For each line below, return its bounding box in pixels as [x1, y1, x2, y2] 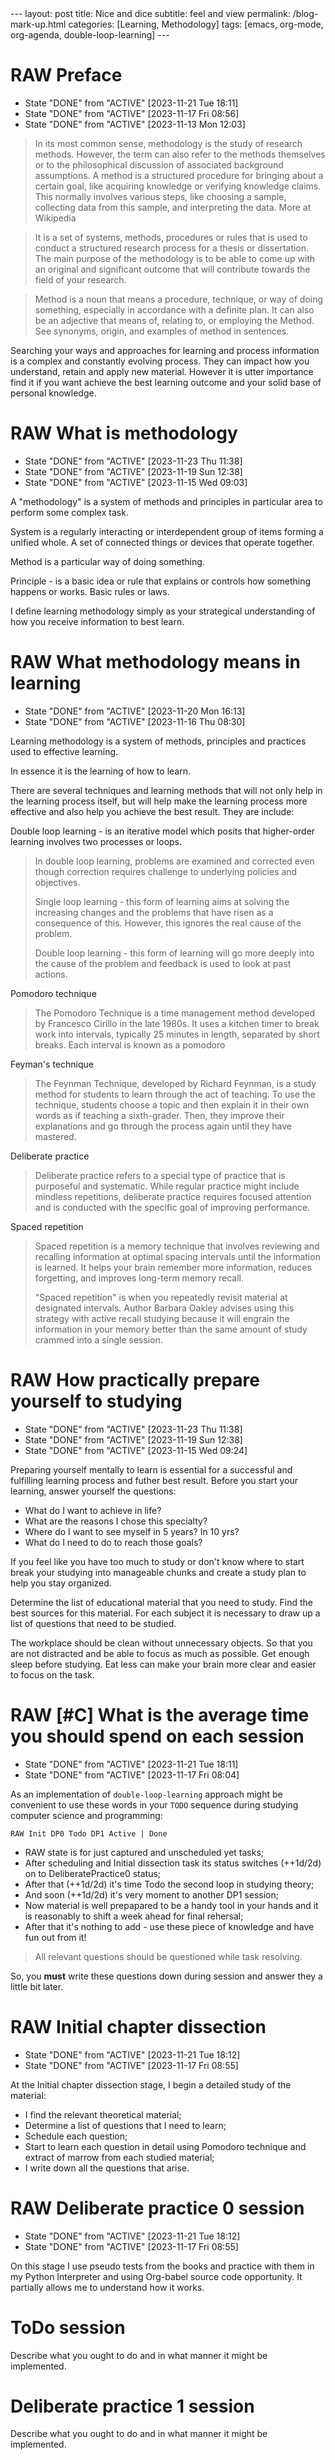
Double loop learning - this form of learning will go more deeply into [34, 947, 315, 959]
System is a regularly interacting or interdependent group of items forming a [10, 525, 324, 537]
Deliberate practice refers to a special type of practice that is [34, 1169, 286, 1181]
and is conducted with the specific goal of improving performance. [34, 1201, 311, 1213]
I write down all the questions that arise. [24, 2162, 190, 2174]
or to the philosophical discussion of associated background [34, 158, 284, 171]
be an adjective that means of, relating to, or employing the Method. [34, 314, 315, 326]
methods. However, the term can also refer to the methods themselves [34, 148, 326, 160]
